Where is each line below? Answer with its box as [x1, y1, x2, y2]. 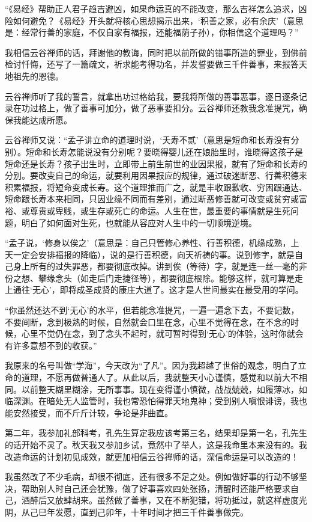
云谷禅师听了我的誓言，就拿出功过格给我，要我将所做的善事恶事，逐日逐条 [5, 90, 299, 102]
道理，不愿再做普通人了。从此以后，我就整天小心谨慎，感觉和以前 [21, 371, 282, 384]
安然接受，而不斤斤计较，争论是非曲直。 [13, 406, 173, 419]
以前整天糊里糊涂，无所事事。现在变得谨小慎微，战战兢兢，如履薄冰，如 [21, 382, 307, 395]
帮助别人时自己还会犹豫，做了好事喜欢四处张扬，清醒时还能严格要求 [21, 482, 290, 494]
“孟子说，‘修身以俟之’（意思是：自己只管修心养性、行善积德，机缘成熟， [5, 236, 291, 249]
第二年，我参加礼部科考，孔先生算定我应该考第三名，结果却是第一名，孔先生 [5, 426, 307, 439]
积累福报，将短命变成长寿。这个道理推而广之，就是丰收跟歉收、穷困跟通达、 [5, 180, 307, 193]
